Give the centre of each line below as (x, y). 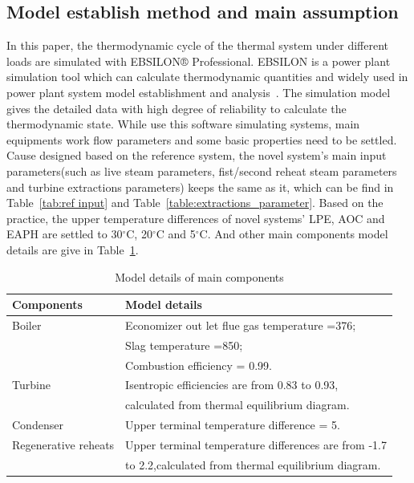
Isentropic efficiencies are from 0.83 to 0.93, (232, 385)
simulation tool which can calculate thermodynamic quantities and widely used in (207, 77)
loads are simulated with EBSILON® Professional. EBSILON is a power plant (199, 61)
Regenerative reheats (63, 445)
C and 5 (176, 234)
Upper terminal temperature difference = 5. (233, 425)
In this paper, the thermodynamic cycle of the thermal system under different (198, 45)
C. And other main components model (294, 234)
